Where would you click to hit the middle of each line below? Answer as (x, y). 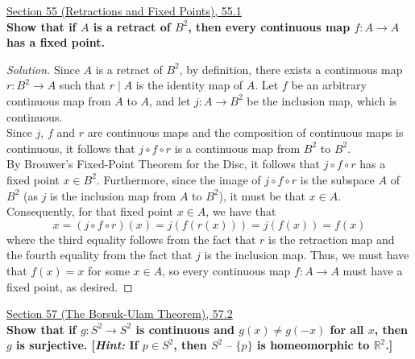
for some (109, 270)
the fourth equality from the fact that (100, 255)
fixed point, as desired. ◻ (70, 286)
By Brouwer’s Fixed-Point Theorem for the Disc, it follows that (164, 164)
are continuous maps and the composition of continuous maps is (245, 132)
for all (347, 329)
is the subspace (337, 179)
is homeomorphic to (313, 345)
